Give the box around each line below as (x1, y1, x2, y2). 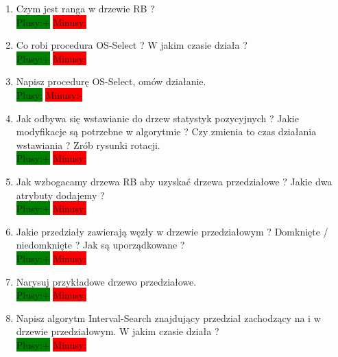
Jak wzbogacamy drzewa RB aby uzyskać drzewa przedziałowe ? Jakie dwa (16, 174, 333, 188)
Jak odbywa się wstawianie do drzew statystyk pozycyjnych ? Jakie (16, 111, 299, 125)
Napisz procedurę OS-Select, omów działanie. (16, 74, 206, 89)
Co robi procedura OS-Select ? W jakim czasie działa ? (16, 38, 248, 52)
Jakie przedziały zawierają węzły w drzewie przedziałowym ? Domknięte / (16, 224, 328, 238)
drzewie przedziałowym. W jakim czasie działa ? (16, 324, 219, 338)
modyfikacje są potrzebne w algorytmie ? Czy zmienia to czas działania (16, 124, 317, 139)
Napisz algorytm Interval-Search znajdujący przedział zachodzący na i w (16, 310, 321, 325)
